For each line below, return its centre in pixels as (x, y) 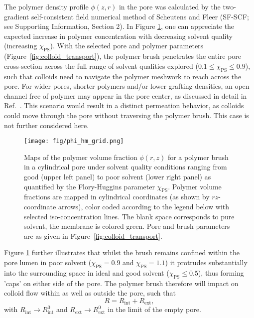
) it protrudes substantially (206, 262)
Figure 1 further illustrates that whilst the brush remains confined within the (122, 252)
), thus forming (221, 272)
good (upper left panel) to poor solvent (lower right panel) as (118, 176)
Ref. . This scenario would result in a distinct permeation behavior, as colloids (124, 105)
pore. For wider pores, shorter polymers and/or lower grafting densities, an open (127, 86)
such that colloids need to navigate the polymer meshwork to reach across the (123, 76)
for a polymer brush (198, 157)
